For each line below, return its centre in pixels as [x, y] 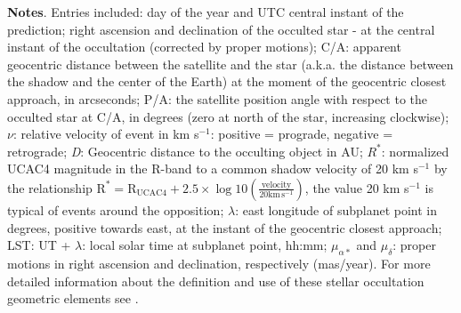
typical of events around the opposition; [116, 209]
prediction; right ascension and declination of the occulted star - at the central [221, 29]
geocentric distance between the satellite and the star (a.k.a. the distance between [230, 64]
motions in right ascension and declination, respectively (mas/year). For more [219, 263]
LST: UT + [39, 245]
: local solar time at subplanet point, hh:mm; [205, 245]
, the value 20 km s [357, 187]
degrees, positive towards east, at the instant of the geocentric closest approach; [225, 227]
